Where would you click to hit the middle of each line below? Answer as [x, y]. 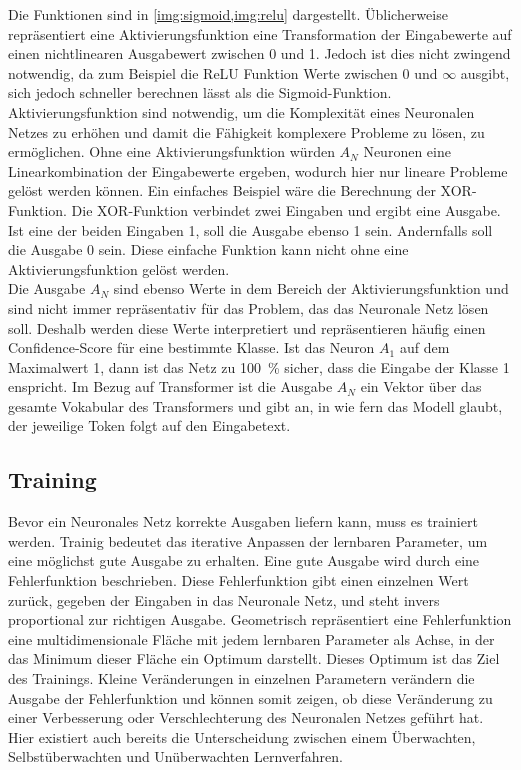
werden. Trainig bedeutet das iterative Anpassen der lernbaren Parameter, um [248, 540]
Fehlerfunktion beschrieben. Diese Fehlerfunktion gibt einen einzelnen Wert [238, 580]
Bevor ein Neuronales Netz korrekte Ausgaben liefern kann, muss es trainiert [243, 521]
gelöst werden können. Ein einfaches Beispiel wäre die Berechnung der [222, 190]
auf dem [424, 347]
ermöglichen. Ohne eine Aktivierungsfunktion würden [171, 151]
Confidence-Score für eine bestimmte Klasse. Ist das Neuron [191, 347]
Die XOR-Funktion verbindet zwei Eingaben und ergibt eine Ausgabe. [286, 209]
